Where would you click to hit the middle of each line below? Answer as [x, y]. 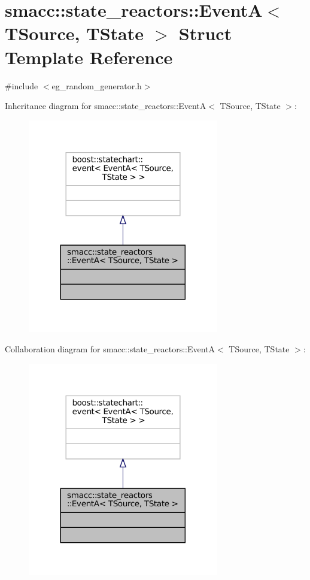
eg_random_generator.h [97, 85]
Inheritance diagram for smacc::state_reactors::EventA [106, 106]
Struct [205, 33]
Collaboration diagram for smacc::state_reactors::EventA [110, 348]
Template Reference [89, 57]
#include [22, 85]
